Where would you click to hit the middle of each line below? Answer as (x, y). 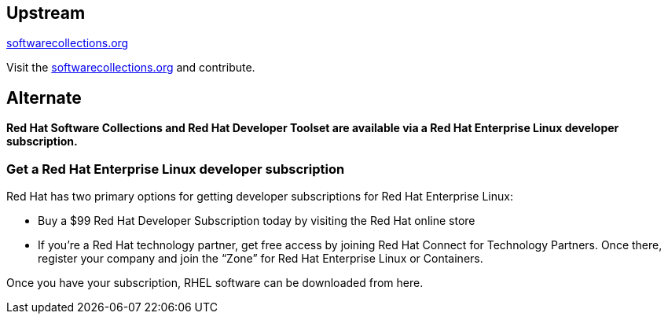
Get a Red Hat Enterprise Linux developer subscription (176, 169)
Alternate (44, 97)
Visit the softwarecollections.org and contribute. (131, 68)
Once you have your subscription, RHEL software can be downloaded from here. (215, 283)
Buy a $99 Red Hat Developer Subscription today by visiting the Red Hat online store (257, 221)
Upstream (46, 13)
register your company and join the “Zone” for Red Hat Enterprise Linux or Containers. (261, 259)
